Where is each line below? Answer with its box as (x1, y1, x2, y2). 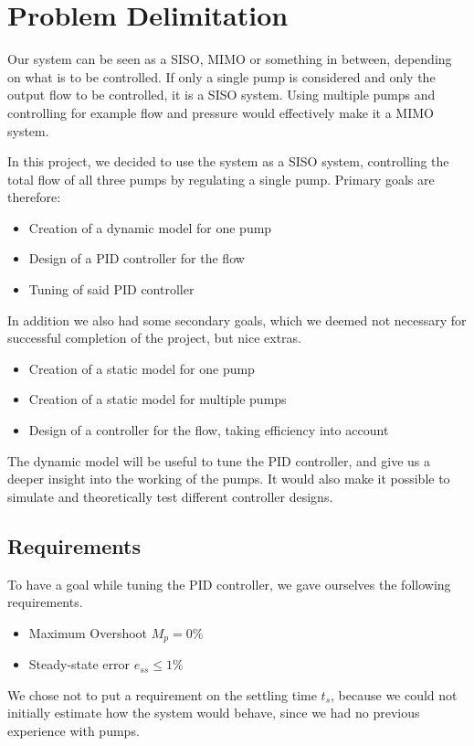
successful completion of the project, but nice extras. (7, 328, 301, 347)
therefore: (7, 187, 61, 207)
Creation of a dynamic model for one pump (28, 218, 272, 237)
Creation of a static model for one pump (28, 358, 255, 378)
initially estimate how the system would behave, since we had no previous (7, 703, 420, 722)
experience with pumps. (7, 721, 140, 741)
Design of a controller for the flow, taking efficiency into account (28, 421, 389, 440)
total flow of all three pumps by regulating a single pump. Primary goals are (7, 169, 435, 188)
